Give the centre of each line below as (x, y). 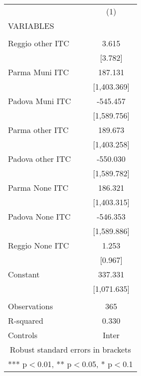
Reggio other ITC (39, 43)
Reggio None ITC (38, 245)
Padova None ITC (39, 216)
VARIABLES (31, 26)
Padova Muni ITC (39, 101)
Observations (31, 306)
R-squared (26, 320)
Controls (23, 335)
